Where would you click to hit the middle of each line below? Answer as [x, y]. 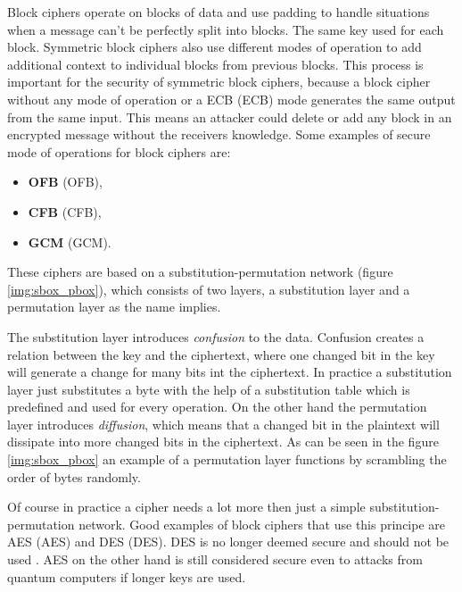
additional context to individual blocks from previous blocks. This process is [215, 64]
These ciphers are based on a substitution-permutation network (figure [200, 272]
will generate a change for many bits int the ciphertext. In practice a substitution [230, 372]
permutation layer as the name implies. [114, 307]
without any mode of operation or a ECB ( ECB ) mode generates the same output [231, 99]
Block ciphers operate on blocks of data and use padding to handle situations [219, 12]
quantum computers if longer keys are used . [127, 576]
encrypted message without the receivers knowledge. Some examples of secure [219, 134]
